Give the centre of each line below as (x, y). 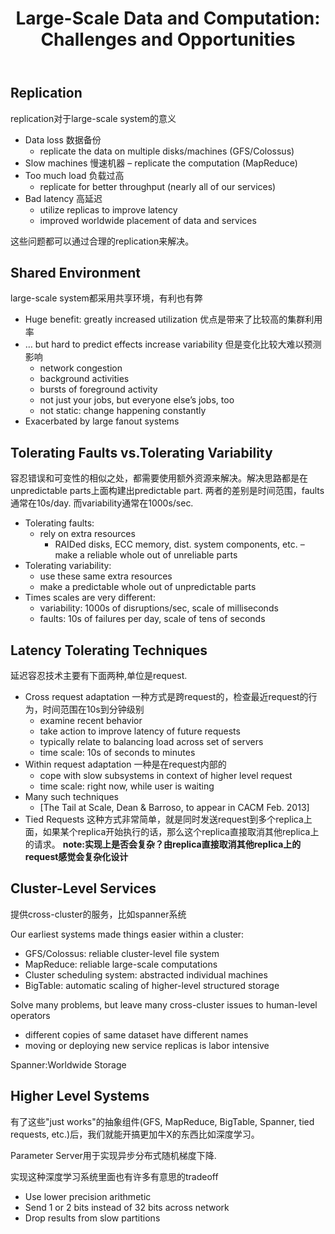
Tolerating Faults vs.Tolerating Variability (141, 452)
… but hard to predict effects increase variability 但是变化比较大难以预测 (173, 344)
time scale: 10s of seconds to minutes (117, 753)
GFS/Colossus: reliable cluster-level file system (122, 953)
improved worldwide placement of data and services (148, 220)
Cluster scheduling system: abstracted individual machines (146, 974)
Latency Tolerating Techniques (109, 650)
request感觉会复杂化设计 (76, 857)
